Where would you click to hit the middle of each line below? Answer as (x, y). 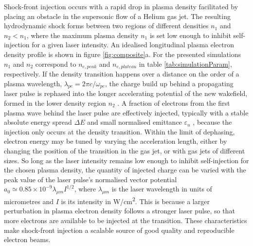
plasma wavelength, (33, 83)
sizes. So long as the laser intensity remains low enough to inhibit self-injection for (126, 160)
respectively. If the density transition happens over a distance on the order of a (122, 74)
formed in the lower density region (55, 103)
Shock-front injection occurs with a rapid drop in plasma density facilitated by (121, 6)
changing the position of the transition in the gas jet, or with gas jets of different (125, 150)
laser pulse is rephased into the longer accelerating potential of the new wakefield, (126, 93)
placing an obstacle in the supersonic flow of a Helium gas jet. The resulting (117, 16)
